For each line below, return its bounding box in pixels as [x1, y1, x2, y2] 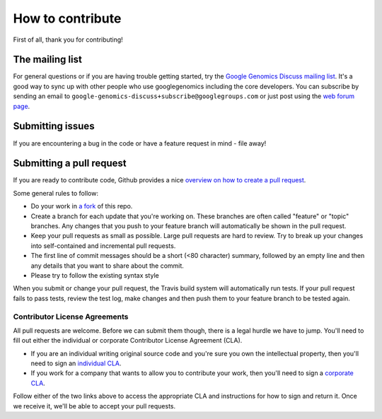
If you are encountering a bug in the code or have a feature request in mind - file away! [13, 138, 267, 148]
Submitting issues [13, 120, 95, 132]
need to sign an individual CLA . [30, 359, 122, 367]
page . [13, 102, 30, 110]
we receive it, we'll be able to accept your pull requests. [13, 401, 176, 410]
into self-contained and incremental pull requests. [30, 241, 176, 250]
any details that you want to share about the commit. [30, 261, 184, 270]
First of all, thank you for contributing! [13, 35, 123, 44]
